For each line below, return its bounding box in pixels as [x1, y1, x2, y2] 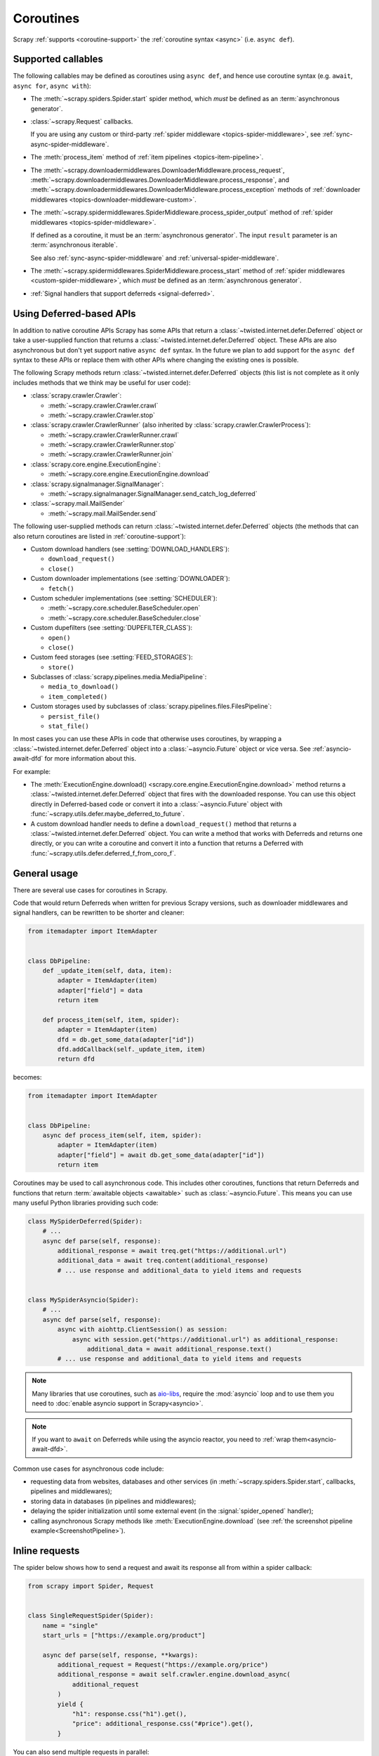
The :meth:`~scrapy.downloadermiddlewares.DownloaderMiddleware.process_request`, [30, 166, 285, 174]
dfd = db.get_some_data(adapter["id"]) [57, 1035, 194, 1043]
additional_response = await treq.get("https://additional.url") [57, 1247, 287, 1255]
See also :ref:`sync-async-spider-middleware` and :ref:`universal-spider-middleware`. [30, 254, 279, 262]
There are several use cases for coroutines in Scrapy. [13, 886, 168, 894]
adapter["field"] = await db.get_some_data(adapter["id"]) [57, 1151, 265, 1159]
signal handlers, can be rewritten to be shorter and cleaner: [13, 908, 185, 917]
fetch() [48, 584, 75, 593]
